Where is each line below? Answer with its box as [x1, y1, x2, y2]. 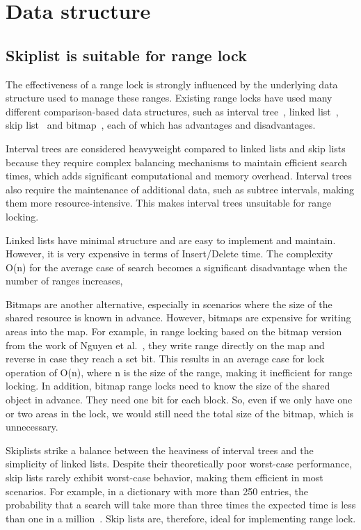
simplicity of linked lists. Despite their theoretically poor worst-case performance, [6, 456, 352, 471]
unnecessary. [6, 419, 58, 434]
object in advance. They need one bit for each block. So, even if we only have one [6, 392, 353, 407]
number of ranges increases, [6, 273, 123, 288]
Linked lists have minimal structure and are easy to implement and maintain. [6, 232, 336, 247]
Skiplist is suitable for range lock [6, 44, 247, 65]
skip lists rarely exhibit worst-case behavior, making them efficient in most [6, 470, 323, 485]
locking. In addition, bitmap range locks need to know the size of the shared [6, 378, 330, 393]
